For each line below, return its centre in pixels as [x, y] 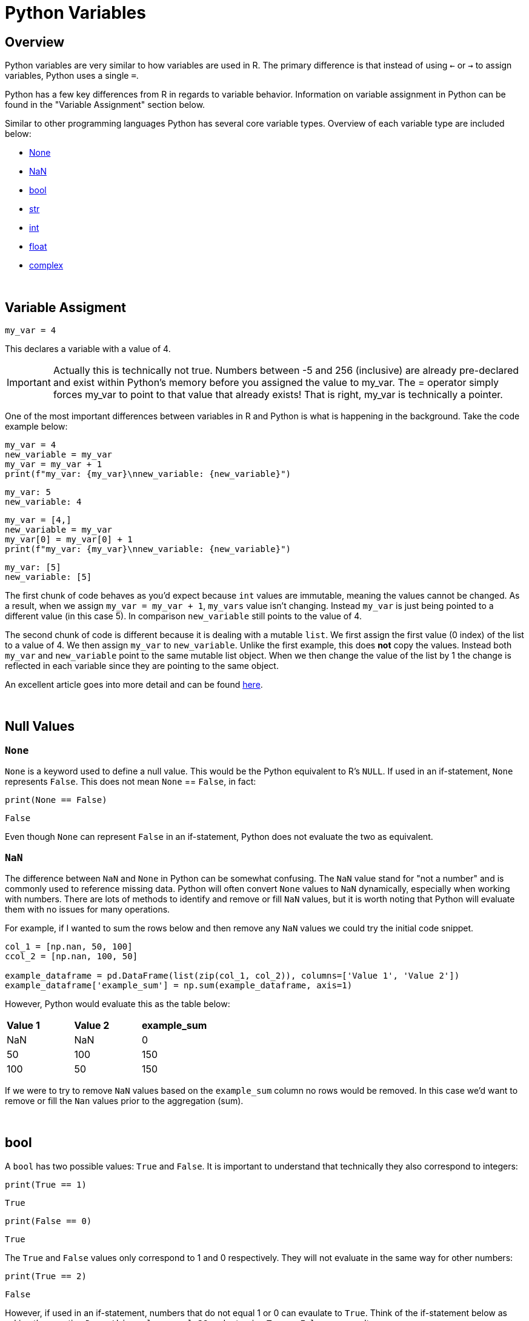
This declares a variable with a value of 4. [88, 349]
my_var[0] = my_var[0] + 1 [69, 540]
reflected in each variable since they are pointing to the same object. [142, 666]
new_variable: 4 [43, 502]
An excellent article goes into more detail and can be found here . [134, 685]
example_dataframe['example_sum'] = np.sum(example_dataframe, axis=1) [179, 985]
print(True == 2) [46, 1276]
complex [46, 265]
